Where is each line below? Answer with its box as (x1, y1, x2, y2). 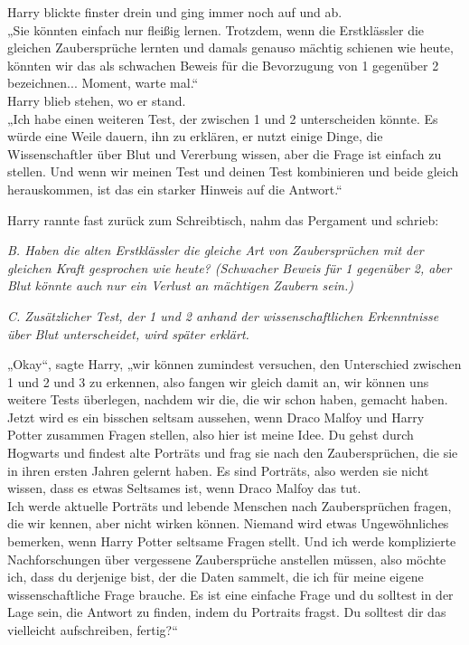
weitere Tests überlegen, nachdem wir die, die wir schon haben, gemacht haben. (7, 390, 448, 409)
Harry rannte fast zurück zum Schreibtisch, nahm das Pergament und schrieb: (7, 210, 439, 229)
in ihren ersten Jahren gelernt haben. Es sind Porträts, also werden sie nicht (7, 460, 429, 479)
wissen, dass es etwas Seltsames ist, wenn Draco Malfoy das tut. (7, 479, 361, 498)
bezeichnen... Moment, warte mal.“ (7, 73, 199, 92)
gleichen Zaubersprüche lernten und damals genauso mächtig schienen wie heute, (7, 38, 454, 57)
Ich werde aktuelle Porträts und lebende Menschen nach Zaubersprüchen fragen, (7, 496, 452, 515)
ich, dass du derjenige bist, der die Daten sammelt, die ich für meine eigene (7, 567, 424, 586)
